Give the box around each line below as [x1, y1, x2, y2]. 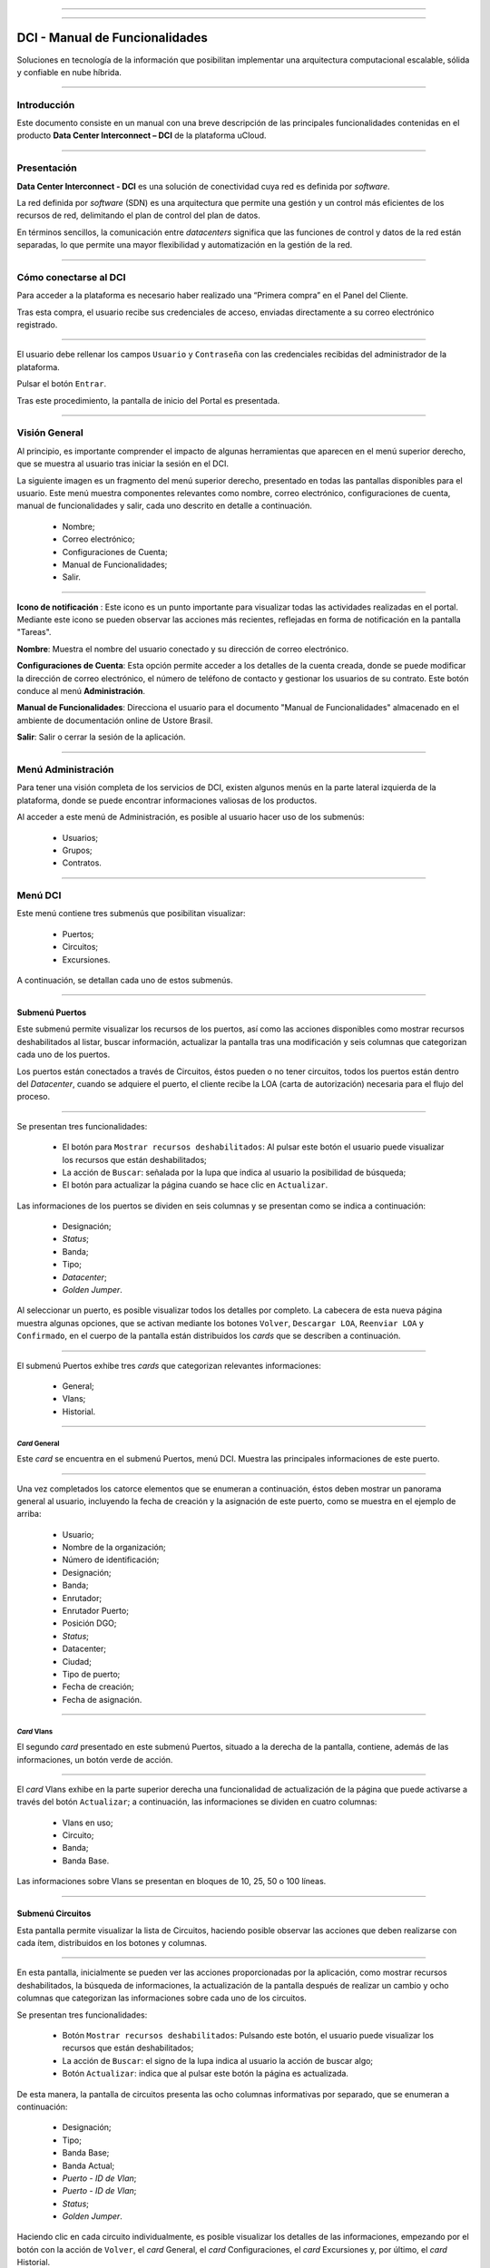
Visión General [16, 426, 83, 439]
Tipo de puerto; [62, 1668, 121, 1679]
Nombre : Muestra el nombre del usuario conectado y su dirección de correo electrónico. [16, 643, 349, 654]
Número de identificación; [62, 1554, 160, 1565]
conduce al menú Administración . [16, 686, 145, 697]
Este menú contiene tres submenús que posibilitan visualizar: [16, 908, 246, 919]
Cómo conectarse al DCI [16, 270, 126, 283]
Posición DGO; [62, 1618, 117, 1628]
